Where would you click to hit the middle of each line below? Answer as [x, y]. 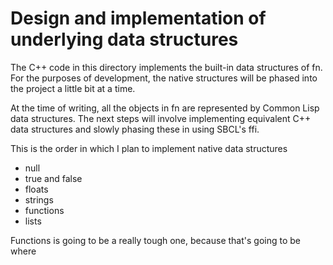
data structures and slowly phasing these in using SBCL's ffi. [135, 129]
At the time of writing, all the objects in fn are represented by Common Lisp [165, 108]
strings [39, 199]
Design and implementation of [138, 18]
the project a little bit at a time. [73, 88]
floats [36, 189]
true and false [53, 178]
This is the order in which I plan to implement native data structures [149, 148]
